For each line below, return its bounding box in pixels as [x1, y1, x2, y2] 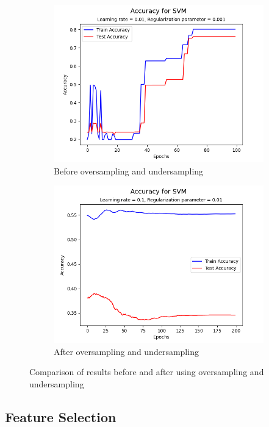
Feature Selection [5, 407, 117, 426]
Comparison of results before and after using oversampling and [29, 365, 264, 378]
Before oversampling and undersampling [54, 164, 204, 177]
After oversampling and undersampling [54, 345, 199, 357]
